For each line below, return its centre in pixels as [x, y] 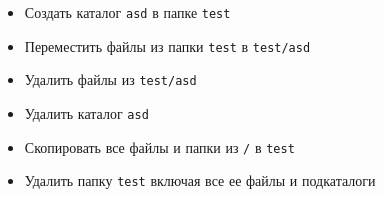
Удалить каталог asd [86, 112]
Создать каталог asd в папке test [127, 12]
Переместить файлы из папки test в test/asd [167, 45]
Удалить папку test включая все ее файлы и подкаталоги [200, 180]
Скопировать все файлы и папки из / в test [159, 146]
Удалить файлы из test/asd [110, 79]
